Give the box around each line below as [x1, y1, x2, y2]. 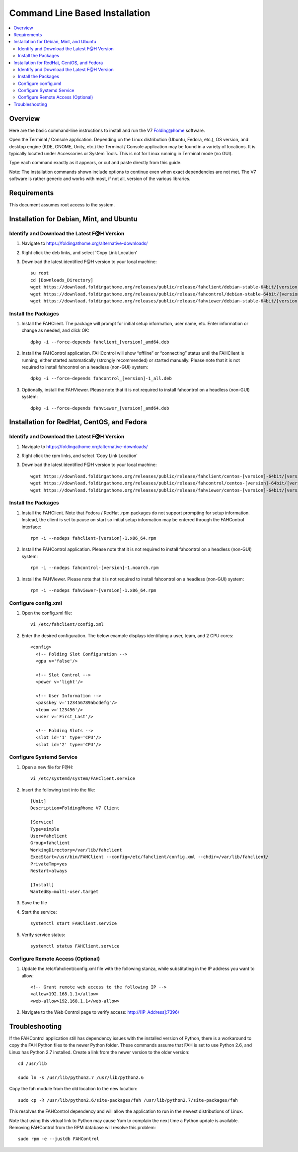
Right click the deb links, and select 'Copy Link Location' [21, 249, 138, 256]
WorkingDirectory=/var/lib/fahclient [30, 847, 123, 853]
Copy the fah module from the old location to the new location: [9, 1086, 138, 1092]
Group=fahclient [30, 840, 70, 846]
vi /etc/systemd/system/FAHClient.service [30, 776, 136, 781]
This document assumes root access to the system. [9, 202, 115, 207]
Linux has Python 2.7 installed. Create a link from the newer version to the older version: [9, 1049, 190, 1055]
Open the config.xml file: [21, 610, 72, 616]
